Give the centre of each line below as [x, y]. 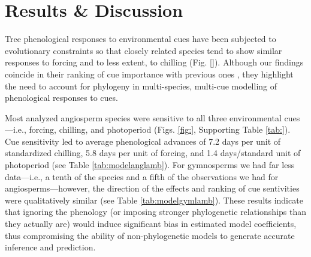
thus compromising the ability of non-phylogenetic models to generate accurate [150, 235]
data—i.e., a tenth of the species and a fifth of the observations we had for [142, 176]
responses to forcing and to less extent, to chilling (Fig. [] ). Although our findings [154, 62]
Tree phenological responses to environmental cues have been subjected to [141, 39]
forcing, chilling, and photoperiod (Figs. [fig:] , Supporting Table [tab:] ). [160, 129]
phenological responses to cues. [61, 98]
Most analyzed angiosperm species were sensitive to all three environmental [143, 117]
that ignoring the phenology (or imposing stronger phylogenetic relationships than [156, 212]
